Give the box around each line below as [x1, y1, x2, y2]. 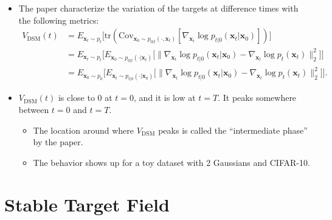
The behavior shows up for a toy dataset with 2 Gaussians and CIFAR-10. [33, 156, 310, 168]
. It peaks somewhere [218, 91, 297, 104]
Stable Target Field [4, 191, 170, 216]
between [18, 103, 49, 116]
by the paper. [33, 136, 83, 148]
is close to [58, 91, 95, 104]
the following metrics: [18, 13, 99, 26]
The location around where [33, 123, 134, 136]
